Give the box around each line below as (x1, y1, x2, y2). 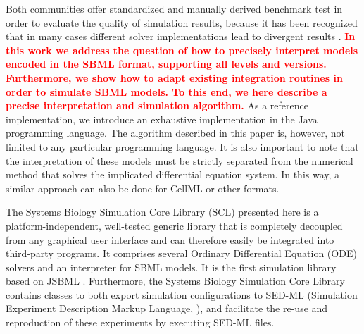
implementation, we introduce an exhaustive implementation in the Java (6, 111, 318, 126)
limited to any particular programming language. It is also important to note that (6, 139, 359, 154)
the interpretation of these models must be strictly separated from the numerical (6, 153, 353, 168)
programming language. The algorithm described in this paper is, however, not (6, 125, 345, 140)
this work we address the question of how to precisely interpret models (6, 42, 358, 57)
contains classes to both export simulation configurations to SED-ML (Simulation (6, 287, 358, 302)
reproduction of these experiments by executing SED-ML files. (6, 315, 275, 330)
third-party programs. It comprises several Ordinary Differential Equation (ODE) (6, 246, 357, 261)
